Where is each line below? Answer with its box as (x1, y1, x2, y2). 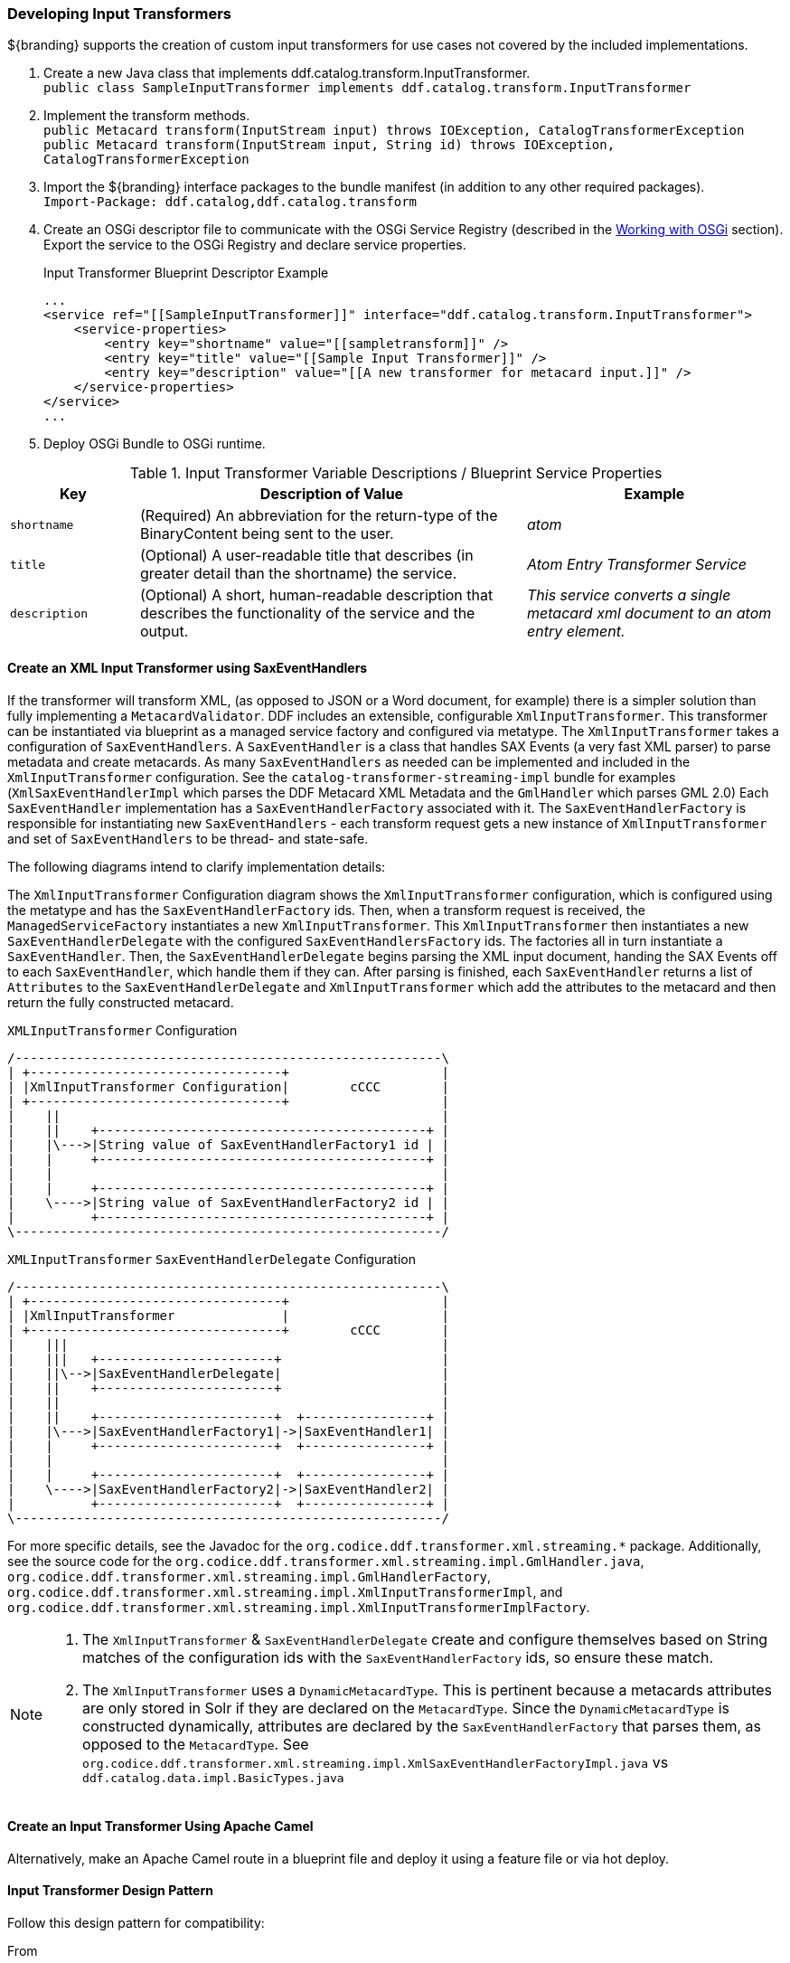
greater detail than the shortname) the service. (139, 564, 457, 583)
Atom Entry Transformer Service (526, 555, 748, 574)
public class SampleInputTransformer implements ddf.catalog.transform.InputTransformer (43, 80, 691, 96)
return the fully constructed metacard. (7, 994, 234, 1010)
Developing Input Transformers (7, 5, 232, 23)
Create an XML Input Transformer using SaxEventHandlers (7, 659, 368, 675)
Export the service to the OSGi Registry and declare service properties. (43, 237, 466, 253)
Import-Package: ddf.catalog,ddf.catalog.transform (43, 194, 418, 210)
